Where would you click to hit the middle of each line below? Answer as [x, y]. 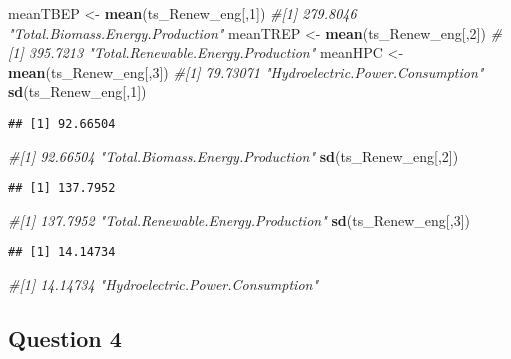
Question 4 [65, 338]
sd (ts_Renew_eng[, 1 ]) [77, 91]
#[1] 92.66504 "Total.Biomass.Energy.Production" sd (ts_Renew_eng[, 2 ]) [233, 155]
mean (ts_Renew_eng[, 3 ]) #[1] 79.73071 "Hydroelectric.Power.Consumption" [246, 71]
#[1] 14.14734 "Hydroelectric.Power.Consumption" [163, 284]
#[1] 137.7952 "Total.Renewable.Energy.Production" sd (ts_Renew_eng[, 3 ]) [239, 219]
